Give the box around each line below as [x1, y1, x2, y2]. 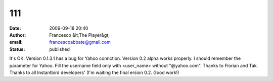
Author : [9, 32, 26, 38]
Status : [9, 46, 25, 52]
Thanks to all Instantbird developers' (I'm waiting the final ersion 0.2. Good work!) [9, 69, 179, 75]
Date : [9, 25, 21, 31]
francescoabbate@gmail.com [49, 39, 111, 45]
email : [9, 39, 23, 45]
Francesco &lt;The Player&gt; [49, 32, 110, 38]
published [49, 46, 70, 52]
